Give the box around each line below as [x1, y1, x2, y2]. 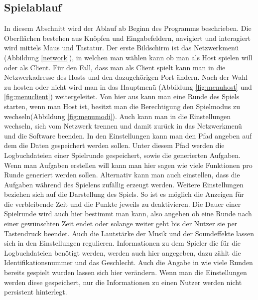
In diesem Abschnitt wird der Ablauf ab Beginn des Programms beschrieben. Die [4, 23, 252, 33]
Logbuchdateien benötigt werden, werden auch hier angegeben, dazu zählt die [4, 247, 241, 258]
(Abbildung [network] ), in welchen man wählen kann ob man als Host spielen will [4, 52, 253, 62]
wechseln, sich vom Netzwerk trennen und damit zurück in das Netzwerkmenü [4, 121, 242, 131]
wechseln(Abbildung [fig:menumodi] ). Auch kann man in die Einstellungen [4, 111, 231, 121]
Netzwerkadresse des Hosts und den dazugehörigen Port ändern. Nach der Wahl [4, 72, 248, 82]
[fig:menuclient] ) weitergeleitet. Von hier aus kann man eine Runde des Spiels [4, 91, 240, 102]
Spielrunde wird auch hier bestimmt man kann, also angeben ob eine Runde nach [4, 208, 252, 219]
